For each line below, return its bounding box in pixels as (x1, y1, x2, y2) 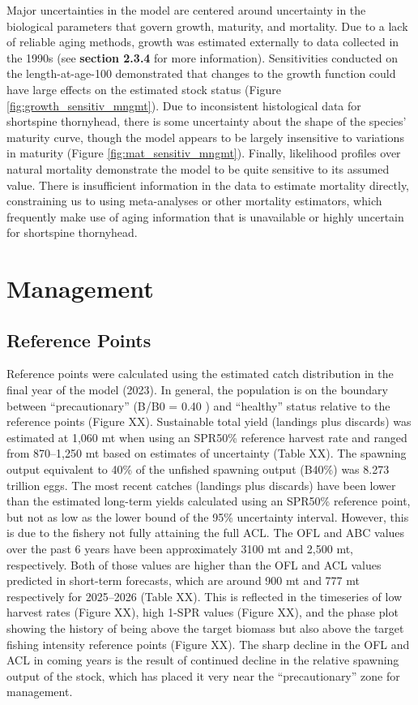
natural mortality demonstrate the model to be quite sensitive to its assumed (6, 160, 390, 177)
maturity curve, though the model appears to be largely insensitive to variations (6, 128, 404, 145)
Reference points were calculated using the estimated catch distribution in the (6, 365, 394, 382)
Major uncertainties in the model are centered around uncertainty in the (6, 2, 366, 18)
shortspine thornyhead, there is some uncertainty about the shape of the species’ (6, 113, 407, 130)
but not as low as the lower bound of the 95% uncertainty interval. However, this (6, 508, 409, 525)
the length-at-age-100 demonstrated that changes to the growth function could (6, 65, 396, 82)
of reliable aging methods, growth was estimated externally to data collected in (6, 33, 399, 50)
